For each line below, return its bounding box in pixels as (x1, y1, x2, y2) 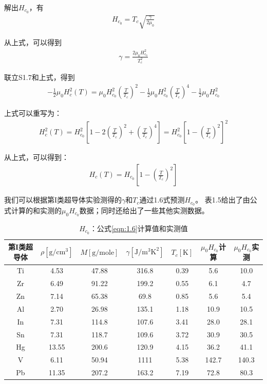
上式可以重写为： (4, 108, 62, 118)
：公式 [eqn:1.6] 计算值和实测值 (89, 223, 188, 233)
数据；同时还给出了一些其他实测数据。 (79, 205, 209, 215)
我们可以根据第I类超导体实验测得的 (4, 194, 122, 205)
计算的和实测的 (11, 205, 62, 215)
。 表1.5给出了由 (195, 194, 250, 205)
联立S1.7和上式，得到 (4, 72, 75, 83)
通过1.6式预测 (139, 194, 185, 205)
